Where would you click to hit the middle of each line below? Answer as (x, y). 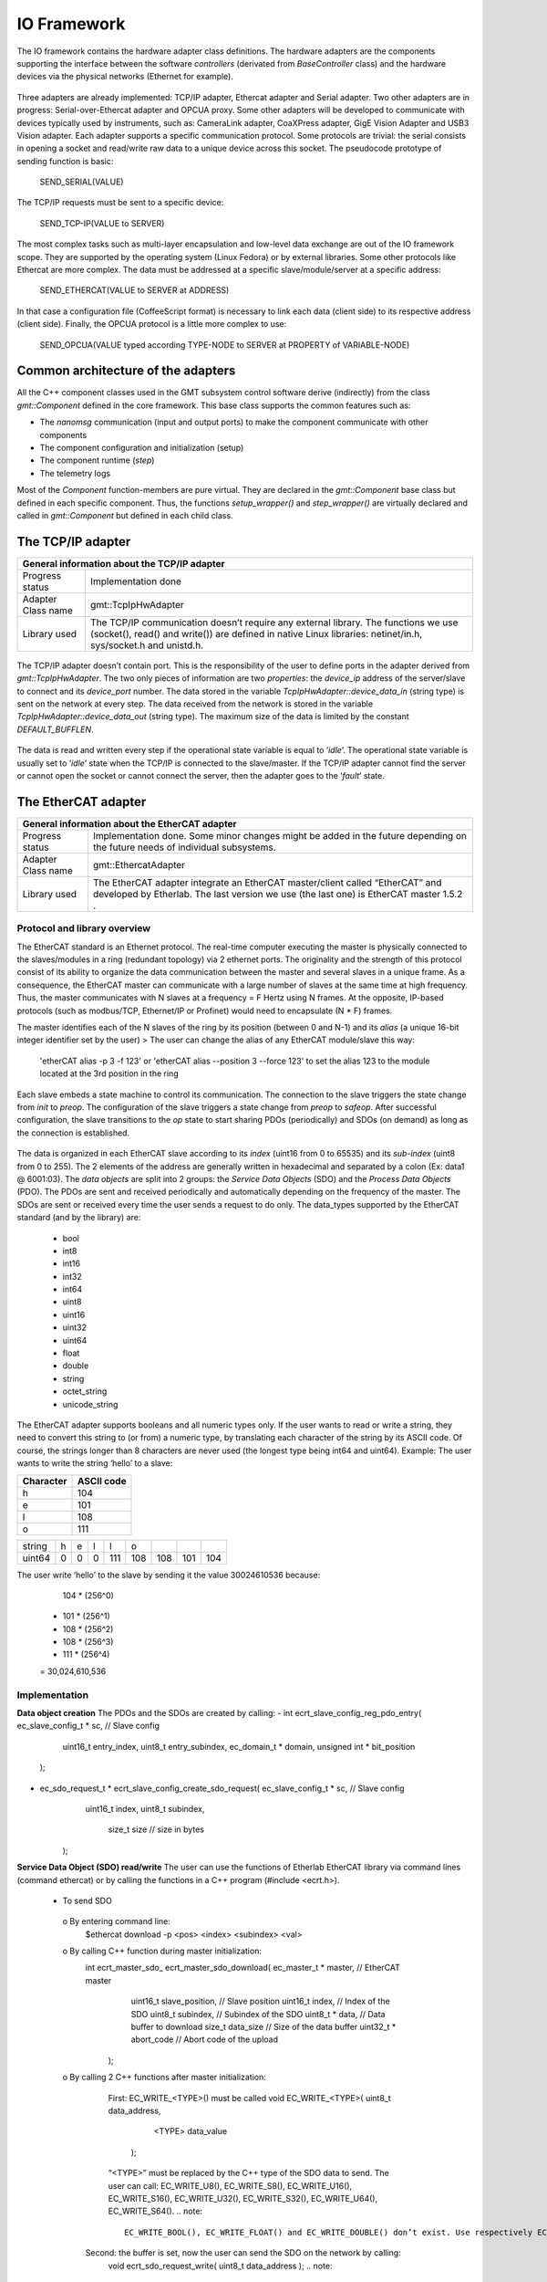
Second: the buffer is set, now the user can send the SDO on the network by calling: (243, 2253)
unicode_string (90, 1404)
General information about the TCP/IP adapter (124, 563)
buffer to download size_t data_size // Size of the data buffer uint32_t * (263, 2027)
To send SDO (88, 1900)
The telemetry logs (75, 473)
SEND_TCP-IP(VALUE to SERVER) (102, 223)
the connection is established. (73, 1133)
